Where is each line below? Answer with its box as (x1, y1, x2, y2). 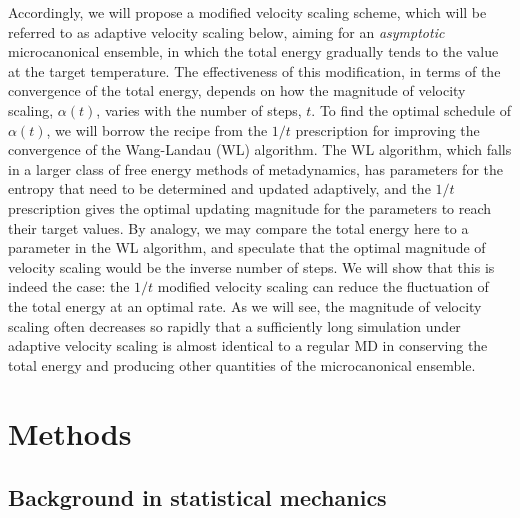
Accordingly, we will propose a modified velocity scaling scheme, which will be (8, 2, 487, 22)
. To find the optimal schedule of (311, 99, 511, 120)
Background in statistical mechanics (8, 482, 387, 513)
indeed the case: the (8, 276, 130, 297)
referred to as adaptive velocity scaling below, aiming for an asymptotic (8, 21, 445, 42)
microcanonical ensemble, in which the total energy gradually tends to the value (8, 41, 499, 62)
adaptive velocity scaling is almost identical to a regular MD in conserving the (8, 335, 488, 356)
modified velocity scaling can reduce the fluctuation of (157, 276, 489, 297)
